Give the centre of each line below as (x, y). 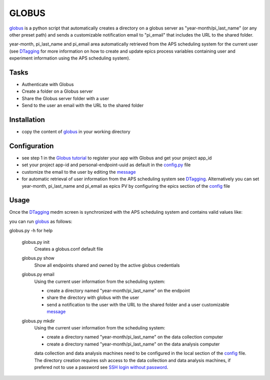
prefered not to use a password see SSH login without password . (101, 367)
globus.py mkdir (38, 321)
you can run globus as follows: (41, 221)
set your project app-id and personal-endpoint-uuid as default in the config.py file (106, 165)
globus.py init (36, 242)
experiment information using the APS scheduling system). (70, 58)
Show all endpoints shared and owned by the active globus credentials (107, 265)
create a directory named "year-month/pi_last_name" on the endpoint (118, 290)
